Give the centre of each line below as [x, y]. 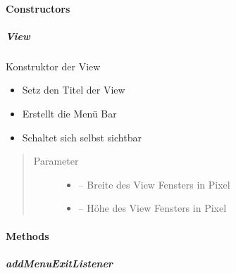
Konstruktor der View [53, 66]
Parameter [56, 161]
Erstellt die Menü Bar [69, 113]
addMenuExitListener [59, 263]
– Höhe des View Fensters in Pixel [153, 208]
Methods [27, 235]
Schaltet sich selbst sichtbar [82, 137]
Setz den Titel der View [74, 90]
